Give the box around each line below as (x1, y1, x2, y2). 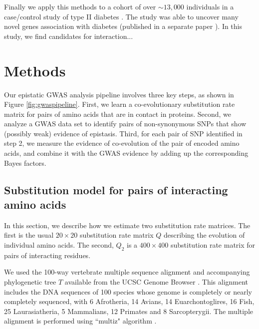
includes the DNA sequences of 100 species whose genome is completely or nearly (4, 286, 252, 297)
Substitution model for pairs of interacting (4, 182, 228, 197)
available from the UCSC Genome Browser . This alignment (64, 277, 249, 287)
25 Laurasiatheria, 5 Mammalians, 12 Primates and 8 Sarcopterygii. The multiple (4, 306, 253, 316)
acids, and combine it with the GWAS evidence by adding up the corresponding (4, 148, 249, 158)
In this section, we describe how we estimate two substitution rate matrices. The (4, 220, 251, 230)
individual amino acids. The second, (4, 240, 114, 250)
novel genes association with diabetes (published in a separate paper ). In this (4, 21, 243, 31)
